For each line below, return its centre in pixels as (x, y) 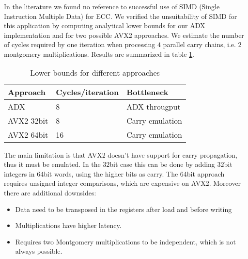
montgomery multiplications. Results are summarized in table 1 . (99, 54)
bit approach (206, 173)
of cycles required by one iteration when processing (80, 44)
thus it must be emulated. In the (52, 164)
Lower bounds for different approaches (95, 72)
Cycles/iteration (87, 92)
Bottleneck (147, 92)
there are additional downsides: (50, 192)
